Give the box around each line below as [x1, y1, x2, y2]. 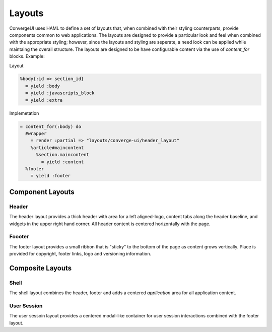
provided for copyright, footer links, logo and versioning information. [9, 251, 151, 257]
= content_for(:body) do [20, 123, 82, 129]
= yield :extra [25, 97, 63, 103]
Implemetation [9, 110, 39, 116]
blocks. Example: [9, 53, 45, 59]
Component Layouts [9, 187, 75, 196]
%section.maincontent [36, 152, 89, 158]
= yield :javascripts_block [25, 90, 95, 96]
